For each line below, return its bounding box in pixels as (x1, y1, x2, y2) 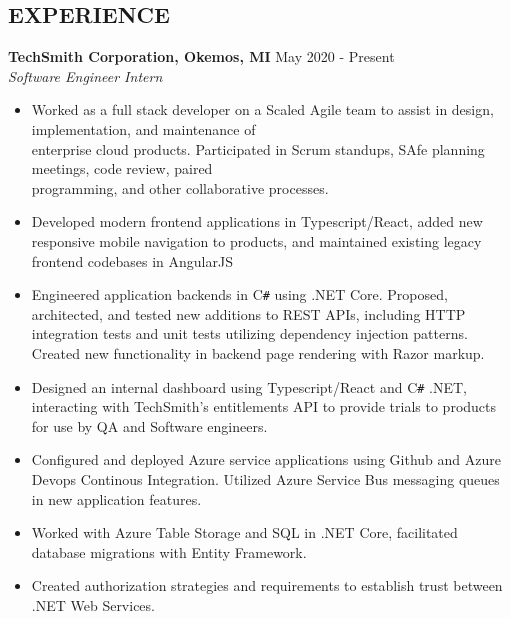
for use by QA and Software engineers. (31, 415, 268, 436)
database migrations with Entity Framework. (31, 541, 307, 562)
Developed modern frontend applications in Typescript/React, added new (31, 211, 483, 232)
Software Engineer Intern (8, 65, 163, 86)
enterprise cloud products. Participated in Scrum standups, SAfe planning (31, 138, 485, 159)
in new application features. (31, 488, 202, 509)
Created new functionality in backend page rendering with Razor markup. (31, 342, 485, 363)
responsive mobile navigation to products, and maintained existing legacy (31, 230, 482, 251)
